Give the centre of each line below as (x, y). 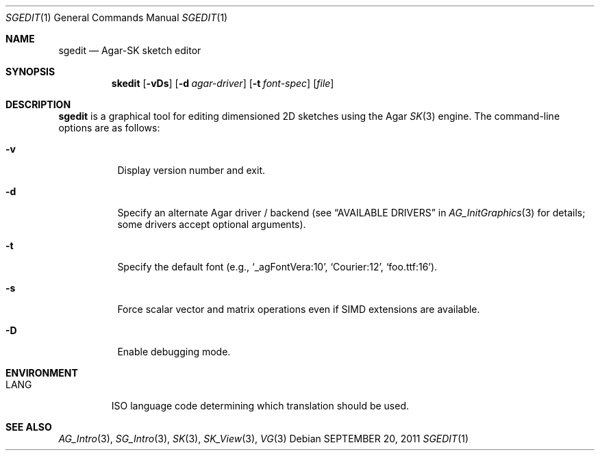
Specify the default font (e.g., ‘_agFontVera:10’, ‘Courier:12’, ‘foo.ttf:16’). (277, 267)
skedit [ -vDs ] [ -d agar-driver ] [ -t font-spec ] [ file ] (223, 83)
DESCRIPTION (38, 104)
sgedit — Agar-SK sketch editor (130, 50)
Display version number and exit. (191, 170)
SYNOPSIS (30, 72)
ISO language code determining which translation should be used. (260, 406)
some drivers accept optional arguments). (212, 224)
